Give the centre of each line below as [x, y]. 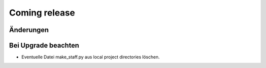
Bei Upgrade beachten [44, 45]
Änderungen [29, 30]
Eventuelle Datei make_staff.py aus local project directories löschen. [91, 57]
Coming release [42, 13]
